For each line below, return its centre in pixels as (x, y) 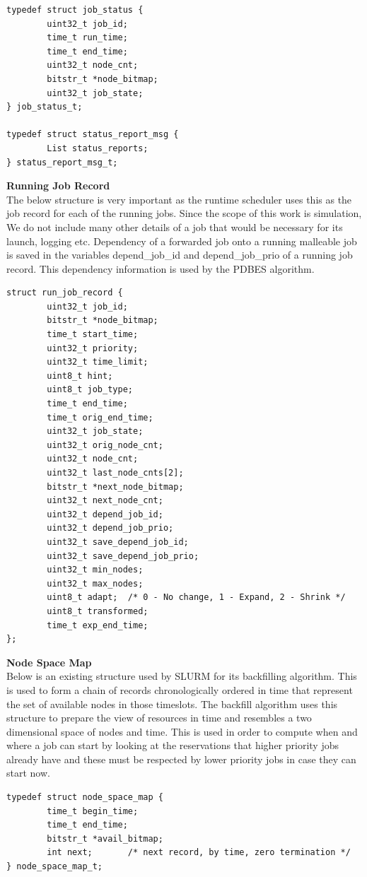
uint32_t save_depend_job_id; (118, 542)
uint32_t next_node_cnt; (105, 501)
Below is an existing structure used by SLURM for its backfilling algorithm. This (182, 676)
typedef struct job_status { (75, 10)
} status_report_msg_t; (62, 162)
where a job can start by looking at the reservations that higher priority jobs (173, 745)
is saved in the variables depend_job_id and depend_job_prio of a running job (180, 255)
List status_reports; (98, 148)
